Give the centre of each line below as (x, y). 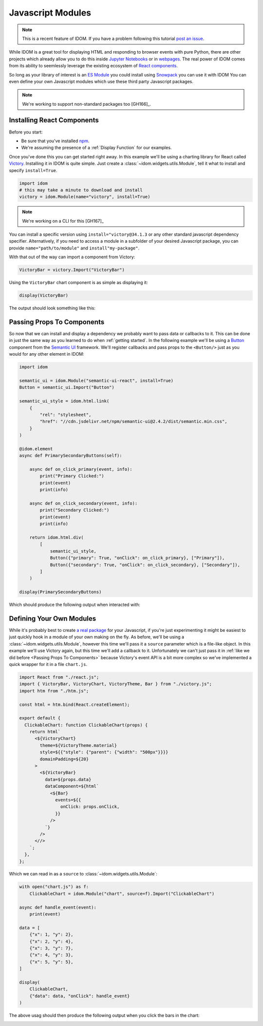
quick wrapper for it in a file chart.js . (48, 664)
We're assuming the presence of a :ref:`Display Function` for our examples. (96, 148)
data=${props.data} (68, 779)
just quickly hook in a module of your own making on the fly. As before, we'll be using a (97, 637)
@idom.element (36, 449)
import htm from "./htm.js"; (54, 691)
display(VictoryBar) (44, 295)
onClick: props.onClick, (90, 807)
